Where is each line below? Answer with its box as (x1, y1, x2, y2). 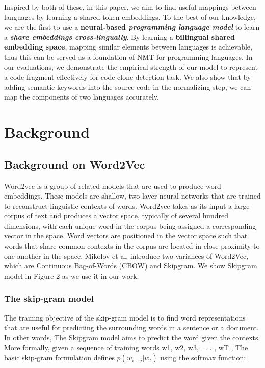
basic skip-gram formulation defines (4, 352, 115, 363)
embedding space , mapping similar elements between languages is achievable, (4, 41, 252, 52)
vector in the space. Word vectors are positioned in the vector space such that (4, 230, 248, 241)
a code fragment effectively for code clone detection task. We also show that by (4, 71, 251, 82)
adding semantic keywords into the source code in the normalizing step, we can (4, 81, 251, 92)
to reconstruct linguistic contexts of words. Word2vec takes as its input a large (4, 200, 250, 211)
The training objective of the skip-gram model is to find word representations (4, 312, 246, 323)
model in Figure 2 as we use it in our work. (4, 270, 139, 281)
